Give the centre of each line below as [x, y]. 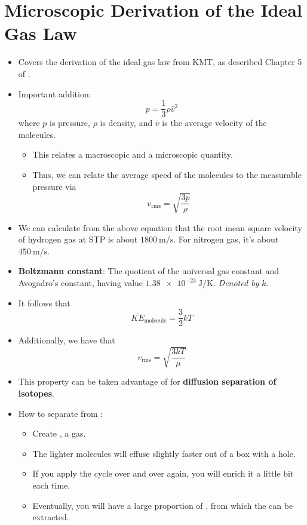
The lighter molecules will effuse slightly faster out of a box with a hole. [164, 453]
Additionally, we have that [67, 340]
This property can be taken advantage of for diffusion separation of [147, 381]
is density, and [126, 123]
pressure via [54, 186]
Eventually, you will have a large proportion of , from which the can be [163, 505]
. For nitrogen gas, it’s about [226, 239]
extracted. [51, 517]
